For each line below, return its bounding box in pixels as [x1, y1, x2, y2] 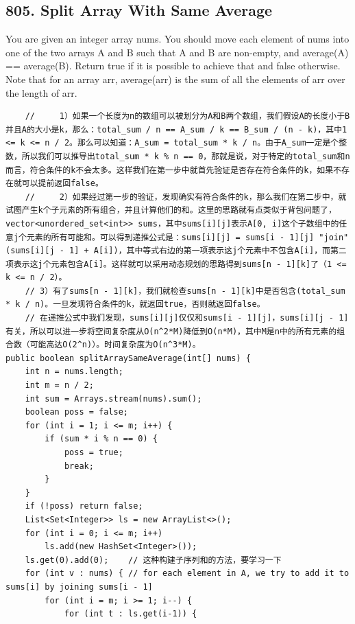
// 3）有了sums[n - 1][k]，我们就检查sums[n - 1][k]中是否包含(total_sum [25, 286, 345, 296]
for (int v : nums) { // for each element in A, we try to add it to [25, 568, 350, 579]
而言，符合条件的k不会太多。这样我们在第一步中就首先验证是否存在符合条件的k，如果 [5, 165, 334, 175]
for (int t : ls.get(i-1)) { [64, 609, 197, 619]
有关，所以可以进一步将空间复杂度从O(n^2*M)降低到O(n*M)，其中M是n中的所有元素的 [5, 326, 337, 336]
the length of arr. [5, 85, 77, 100]
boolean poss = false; [25, 407, 128, 417]
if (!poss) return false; [25, 501, 143, 511]
